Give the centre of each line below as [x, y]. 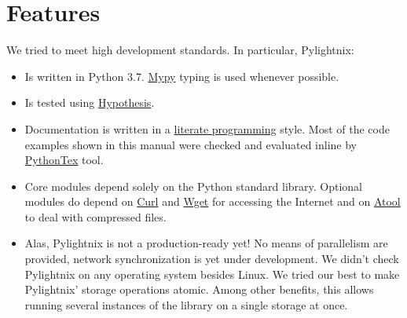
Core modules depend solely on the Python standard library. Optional [194, 186]
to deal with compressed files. [95, 216]
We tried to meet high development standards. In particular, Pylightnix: [180, 50]
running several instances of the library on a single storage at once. [186, 304]
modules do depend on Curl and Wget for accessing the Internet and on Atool [213, 201]
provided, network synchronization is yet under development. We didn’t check [212, 259]
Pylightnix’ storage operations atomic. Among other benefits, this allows [199, 289]
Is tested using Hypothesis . [90, 102]
